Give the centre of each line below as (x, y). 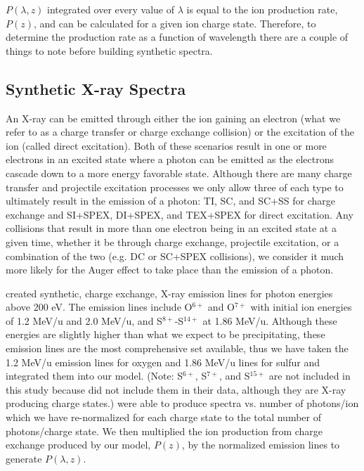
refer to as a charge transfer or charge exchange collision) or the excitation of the (180, 132)
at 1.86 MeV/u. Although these (270, 320)
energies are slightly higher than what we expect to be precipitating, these (165, 334)
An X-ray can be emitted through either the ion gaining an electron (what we (173, 118)
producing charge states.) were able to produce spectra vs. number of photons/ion (182, 403)
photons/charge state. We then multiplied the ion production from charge (164, 431)
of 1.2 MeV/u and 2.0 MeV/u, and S (84, 320)
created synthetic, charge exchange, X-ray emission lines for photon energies (169, 293)
